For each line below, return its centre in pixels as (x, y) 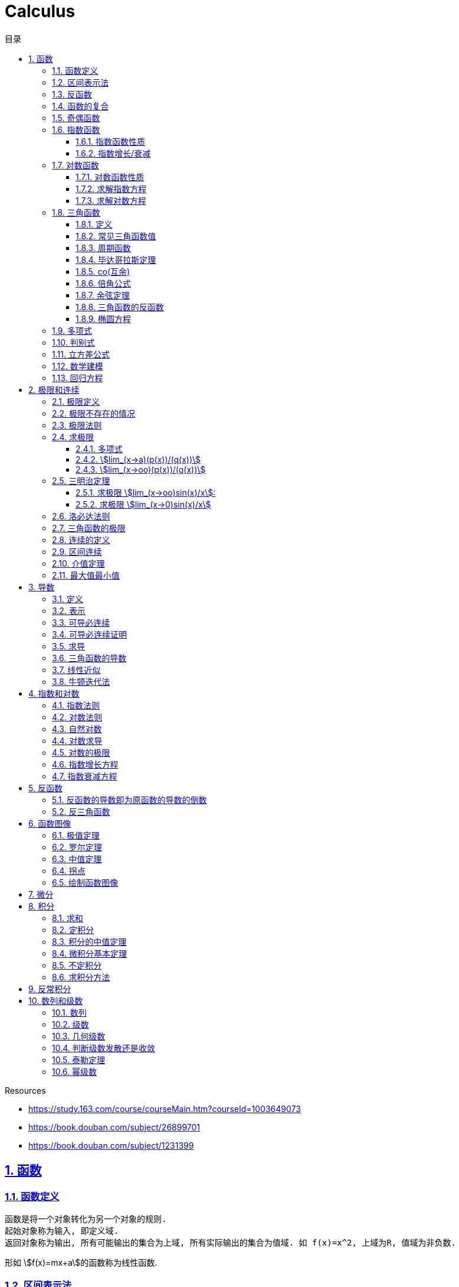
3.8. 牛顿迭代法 (81, 681)
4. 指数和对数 (54, 693)
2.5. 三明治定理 (81, 480)
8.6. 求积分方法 (81, 977)
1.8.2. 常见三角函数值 (116, 236)
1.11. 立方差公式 (81, 354)
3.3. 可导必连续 (81, 622)
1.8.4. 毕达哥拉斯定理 (116, 259)
